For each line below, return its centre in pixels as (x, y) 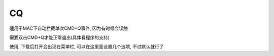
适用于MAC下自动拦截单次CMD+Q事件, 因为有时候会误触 (68, 28)
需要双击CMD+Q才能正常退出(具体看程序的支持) (60, 37)
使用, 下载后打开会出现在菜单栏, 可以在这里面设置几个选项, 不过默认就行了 (87, 47)
